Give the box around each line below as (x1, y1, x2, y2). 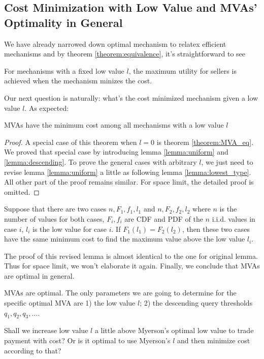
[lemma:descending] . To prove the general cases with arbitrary (4, 156, 197, 167)
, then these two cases (182, 223, 250, 234)
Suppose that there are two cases (4, 203, 107, 214)
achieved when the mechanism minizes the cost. (4, 75, 152, 86)
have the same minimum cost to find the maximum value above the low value (4, 233, 245, 244)
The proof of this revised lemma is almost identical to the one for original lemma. (4, 250, 258, 261)
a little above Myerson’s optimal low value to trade (94, 325, 254, 336)
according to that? (4, 345, 61, 355)
